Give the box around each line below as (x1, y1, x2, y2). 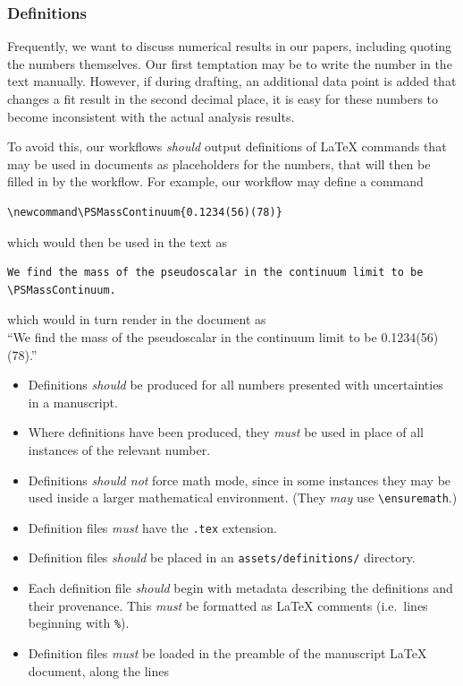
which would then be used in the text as (7, 232, 227, 251)
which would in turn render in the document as (7, 310, 266, 329)
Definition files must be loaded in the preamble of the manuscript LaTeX (28, 643, 427, 662)
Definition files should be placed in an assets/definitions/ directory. (28, 548, 416, 567)
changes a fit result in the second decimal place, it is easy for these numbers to (7, 90, 439, 107)
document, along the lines (28, 661, 169, 680)
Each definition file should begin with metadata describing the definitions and (28, 579, 453, 597)
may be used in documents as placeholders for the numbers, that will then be (7, 154, 431, 173)
